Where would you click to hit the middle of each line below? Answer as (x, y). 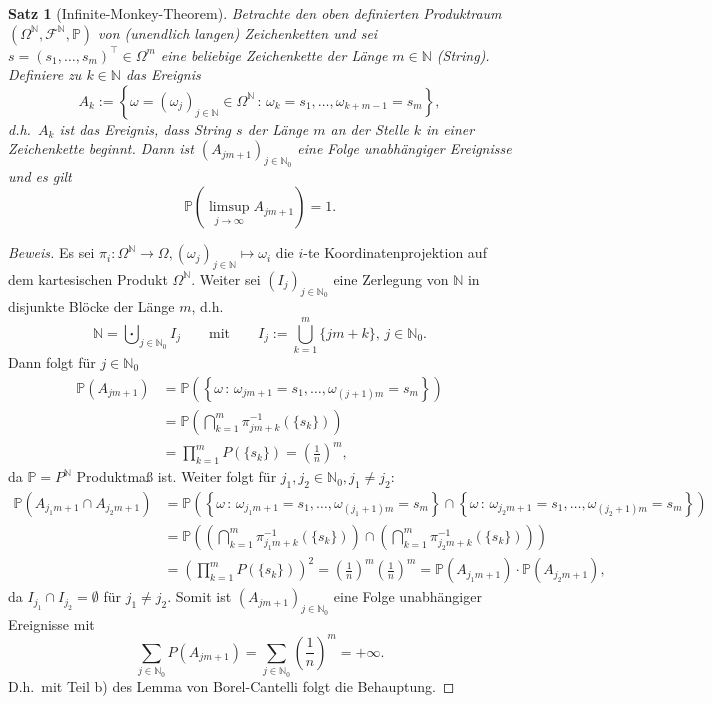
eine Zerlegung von (391, 278)
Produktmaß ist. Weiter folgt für (176, 476)
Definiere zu (45, 74)
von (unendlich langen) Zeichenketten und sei (238, 32)
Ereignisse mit (51, 623)
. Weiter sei (226, 278)
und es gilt (40, 175)
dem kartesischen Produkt (88, 278)
